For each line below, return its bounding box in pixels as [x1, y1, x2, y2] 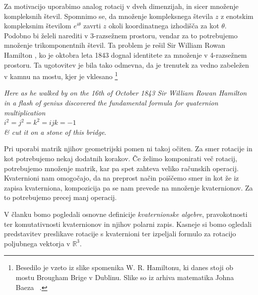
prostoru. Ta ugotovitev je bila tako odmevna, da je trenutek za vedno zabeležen [4, 59, 249, 70]
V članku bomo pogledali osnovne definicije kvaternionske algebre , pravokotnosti [4, 208, 248, 219]
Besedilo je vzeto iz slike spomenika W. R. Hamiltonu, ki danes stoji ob [15, 262, 234, 273]
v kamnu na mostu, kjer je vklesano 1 [4, 70, 118, 81]
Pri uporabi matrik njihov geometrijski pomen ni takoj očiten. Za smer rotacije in [4, 143, 253, 154]
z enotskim [220, 10, 254, 21]
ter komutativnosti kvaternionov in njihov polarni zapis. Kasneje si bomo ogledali [4, 218, 252, 229]
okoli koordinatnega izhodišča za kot [109, 20, 219, 31]
